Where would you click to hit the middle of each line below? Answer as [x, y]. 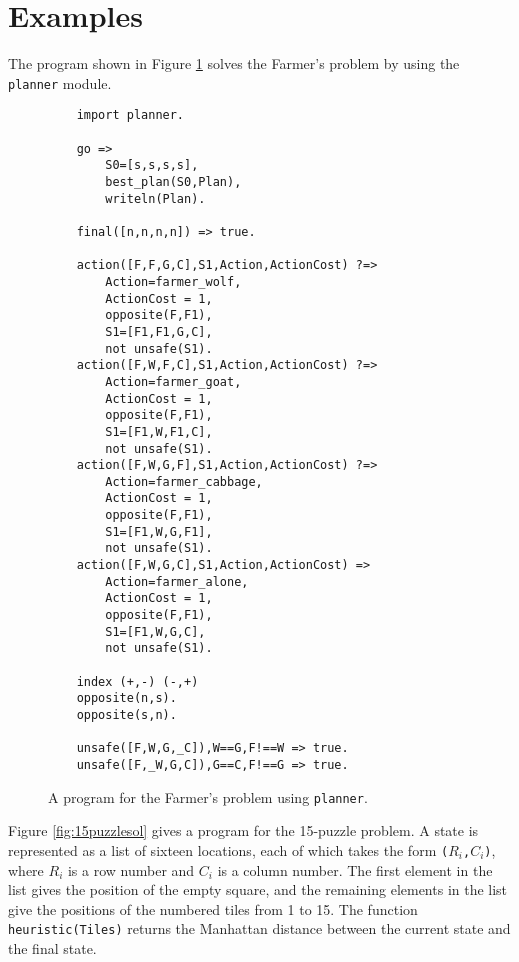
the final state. [52, 947]
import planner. [130, 115]
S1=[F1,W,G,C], [155, 631]
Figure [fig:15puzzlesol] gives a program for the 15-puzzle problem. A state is [243, 830]
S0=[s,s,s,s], [152, 165]
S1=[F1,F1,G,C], [159, 331]
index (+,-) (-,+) [137, 681]
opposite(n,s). [126, 698]
